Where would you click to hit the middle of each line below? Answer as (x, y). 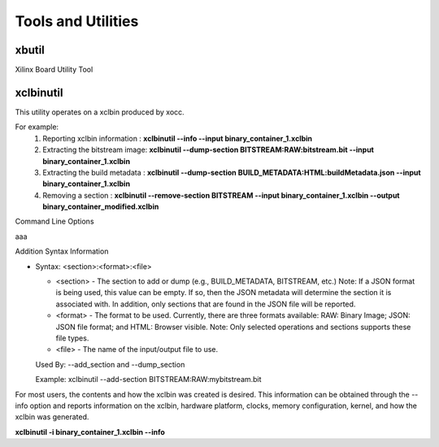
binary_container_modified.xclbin (101, 206)
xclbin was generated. (52, 417)
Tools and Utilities (77, 21)
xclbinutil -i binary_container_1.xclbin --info (90, 432)
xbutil (30, 50)
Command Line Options (54, 221)
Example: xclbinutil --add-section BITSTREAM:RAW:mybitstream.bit (148, 380)
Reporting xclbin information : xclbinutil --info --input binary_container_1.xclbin (178, 138)
